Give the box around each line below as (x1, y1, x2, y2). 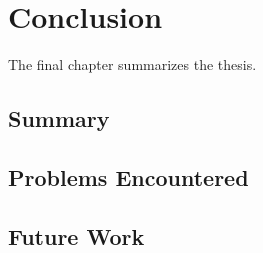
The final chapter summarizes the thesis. (8, 54, 257, 75)
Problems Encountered (8, 161, 249, 192)
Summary (8, 103, 110, 134)
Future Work (8, 220, 145, 251)
